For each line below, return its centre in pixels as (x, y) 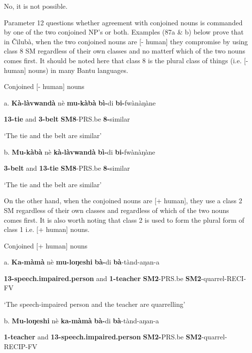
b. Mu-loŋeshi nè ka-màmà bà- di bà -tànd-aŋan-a (82, 320)
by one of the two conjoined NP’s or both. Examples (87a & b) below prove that (124, 32)
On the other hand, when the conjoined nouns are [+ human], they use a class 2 (123, 201)
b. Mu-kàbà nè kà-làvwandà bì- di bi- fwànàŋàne (80, 151)
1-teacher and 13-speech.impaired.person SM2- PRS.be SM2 (103, 337)
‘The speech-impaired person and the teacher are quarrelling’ (95, 304)
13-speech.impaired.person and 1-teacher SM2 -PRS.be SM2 (103, 278)
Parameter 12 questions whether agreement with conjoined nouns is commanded (123, 22)
